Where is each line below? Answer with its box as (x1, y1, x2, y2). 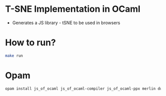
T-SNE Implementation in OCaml (5, 3, 141, 15)
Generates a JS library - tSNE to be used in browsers (12, 20, 121, 26)
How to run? (5, 37, 56, 48)
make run (5, 53, 23, 58)
